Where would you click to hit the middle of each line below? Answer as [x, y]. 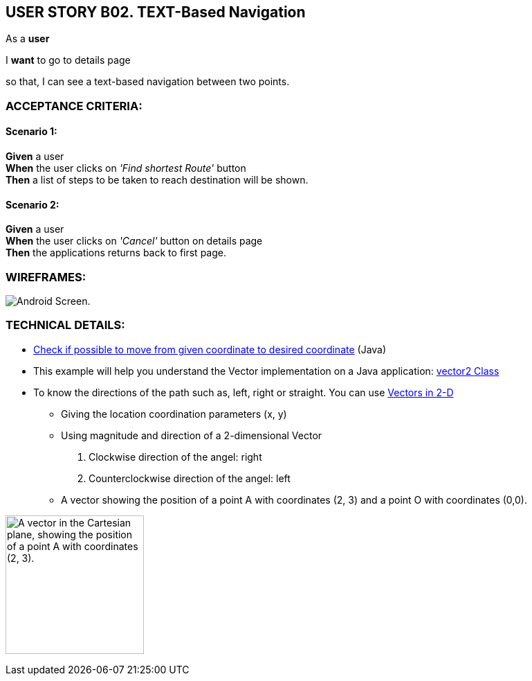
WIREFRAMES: [46, 277]
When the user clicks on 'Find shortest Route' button [126, 168]
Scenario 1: [31, 132]
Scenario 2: [33, 204]
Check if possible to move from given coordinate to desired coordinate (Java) [210, 349]
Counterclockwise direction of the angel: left [190, 478]
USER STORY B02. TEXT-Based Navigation [156, 12]
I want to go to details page [68, 60]
